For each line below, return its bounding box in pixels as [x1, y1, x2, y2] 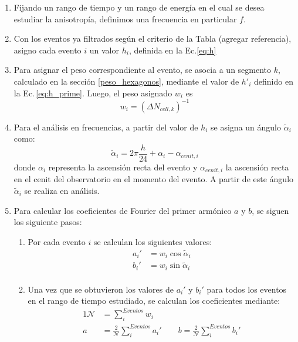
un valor [89, 43, 119, 56]
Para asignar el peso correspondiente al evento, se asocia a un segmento [13, 63, 272, 76]
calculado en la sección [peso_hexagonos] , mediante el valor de [13, 75, 239, 87]
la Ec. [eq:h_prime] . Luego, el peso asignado [13, 86, 172, 99]
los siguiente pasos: [13, 216, 82, 228]
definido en [254, 75, 293, 87]
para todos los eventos [206, 283, 287, 295]
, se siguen [252, 204, 289, 216]
